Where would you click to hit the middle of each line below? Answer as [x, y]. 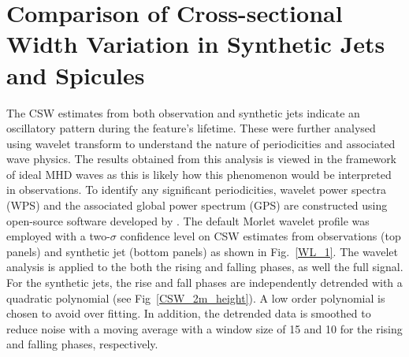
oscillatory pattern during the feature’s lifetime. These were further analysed [191, 128]
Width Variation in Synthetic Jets [196, 44]
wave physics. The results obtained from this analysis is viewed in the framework [202, 159]
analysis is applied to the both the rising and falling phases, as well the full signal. [205, 267]
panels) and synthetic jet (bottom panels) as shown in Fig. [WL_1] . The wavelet [202, 251]
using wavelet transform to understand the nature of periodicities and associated [201, 143]
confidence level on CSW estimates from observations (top [260, 236]
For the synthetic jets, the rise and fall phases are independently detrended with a [204, 283]
